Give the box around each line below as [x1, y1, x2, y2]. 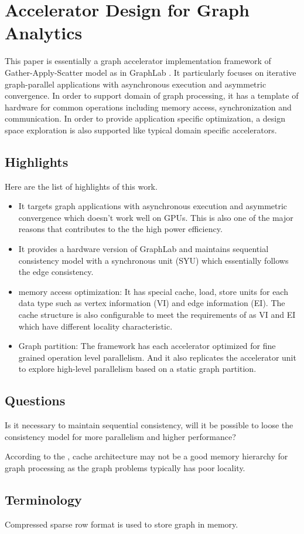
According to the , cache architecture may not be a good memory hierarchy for [5, 450, 288, 462]
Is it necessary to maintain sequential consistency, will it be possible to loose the [5, 419, 293, 431]
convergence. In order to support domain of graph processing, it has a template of [5, 89, 299, 102]
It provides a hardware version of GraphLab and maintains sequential [18, 243, 269, 255]
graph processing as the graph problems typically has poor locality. [5, 461, 245, 473]
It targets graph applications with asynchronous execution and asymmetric [18, 200, 288, 212]
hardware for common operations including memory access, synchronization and [5, 100, 292, 113]
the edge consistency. [18, 266, 94, 278]
